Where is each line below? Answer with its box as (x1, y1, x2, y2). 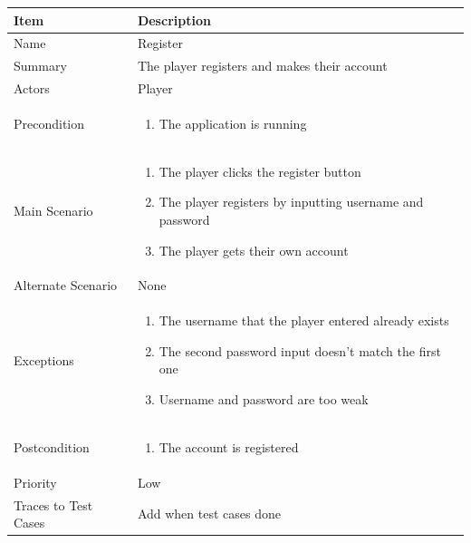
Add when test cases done (137, 504, 281, 523)
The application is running (159, 113, 307, 132)
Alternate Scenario (14, 276, 118, 295)
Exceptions (14, 350, 74, 369)
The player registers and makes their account (137, 56, 388, 75)
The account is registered (159, 437, 299, 456)
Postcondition (14, 437, 90, 456)
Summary (14, 56, 67, 75)
